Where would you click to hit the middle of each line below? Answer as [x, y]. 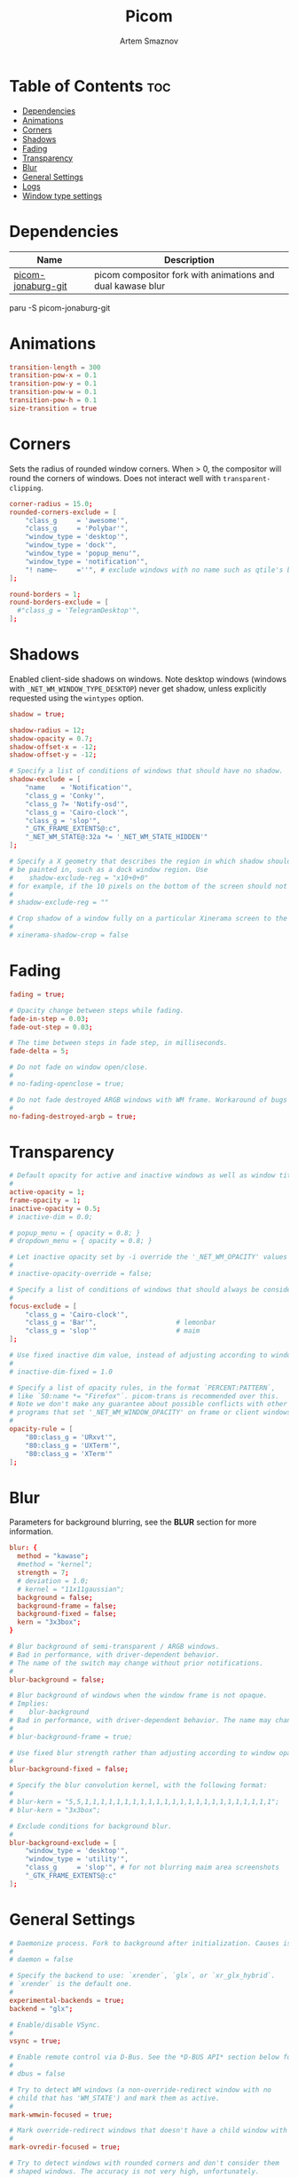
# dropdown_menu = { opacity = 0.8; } [81, 1241]
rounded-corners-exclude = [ [63, 512]
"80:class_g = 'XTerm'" [69, 1453]
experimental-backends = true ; [67, 2000]
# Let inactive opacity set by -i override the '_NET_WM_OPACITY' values [149, 1257]
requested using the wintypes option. [77, 698]
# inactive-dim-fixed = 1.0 [61, 1372]
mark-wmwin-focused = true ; [61, 2115]
